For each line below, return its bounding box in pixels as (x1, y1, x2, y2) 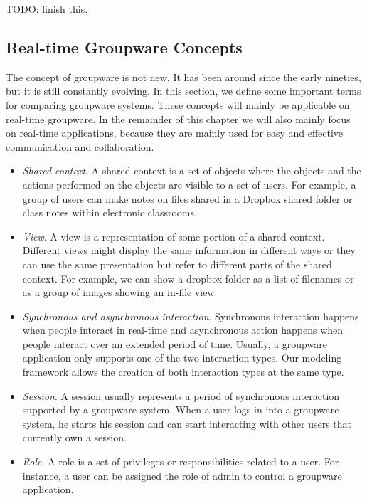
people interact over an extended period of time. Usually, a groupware (22, 336, 327, 351)
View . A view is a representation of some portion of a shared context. (22, 228, 325, 243)
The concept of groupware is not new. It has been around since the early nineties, (6, 69, 361, 84)
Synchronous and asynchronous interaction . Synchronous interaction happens (22, 308, 359, 323)
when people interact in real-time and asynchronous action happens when (22, 322, 344, 337)
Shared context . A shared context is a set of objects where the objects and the (22, 163, 361, 178)
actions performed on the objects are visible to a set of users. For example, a (22, 176, 356, 191)
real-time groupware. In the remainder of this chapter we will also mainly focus (6, 111, 351, 126)
